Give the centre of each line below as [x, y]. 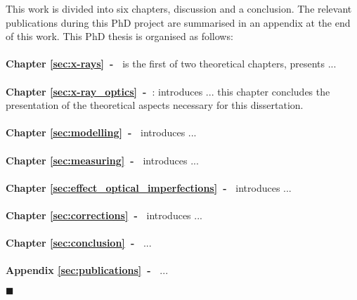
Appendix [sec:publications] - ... [87, 270]
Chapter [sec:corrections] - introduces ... [104, 215]
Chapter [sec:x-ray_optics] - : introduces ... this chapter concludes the [168, 91]
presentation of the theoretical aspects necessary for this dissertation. [155, 105]
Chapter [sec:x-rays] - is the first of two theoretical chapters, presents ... [171, 64]
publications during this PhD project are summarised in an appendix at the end [178, 22]
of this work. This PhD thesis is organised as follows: [119, 36]
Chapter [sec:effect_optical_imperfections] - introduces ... [149, 187]
